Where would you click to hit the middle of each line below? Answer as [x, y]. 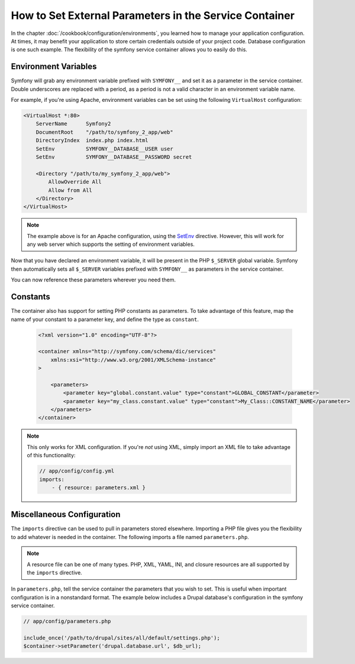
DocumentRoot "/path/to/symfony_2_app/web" [105, 132]
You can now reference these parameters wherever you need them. [93, 280]
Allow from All [70, 190]
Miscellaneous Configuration [66, 514]
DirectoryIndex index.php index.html [92, 140]
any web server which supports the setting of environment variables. [111, 244]
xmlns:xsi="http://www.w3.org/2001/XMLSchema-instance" [133, 360]
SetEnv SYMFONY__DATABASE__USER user [105, 149]
